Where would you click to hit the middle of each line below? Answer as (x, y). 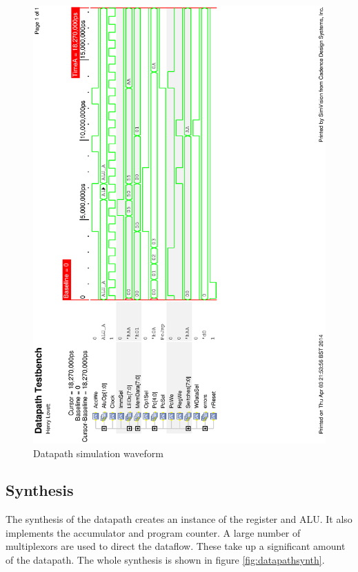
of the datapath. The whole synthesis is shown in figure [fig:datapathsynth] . (165, 560)
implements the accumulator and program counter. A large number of (153, 532)
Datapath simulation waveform (98, 453)
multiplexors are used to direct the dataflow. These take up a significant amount (176, 546)
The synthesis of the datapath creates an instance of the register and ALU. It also (179, 519)
